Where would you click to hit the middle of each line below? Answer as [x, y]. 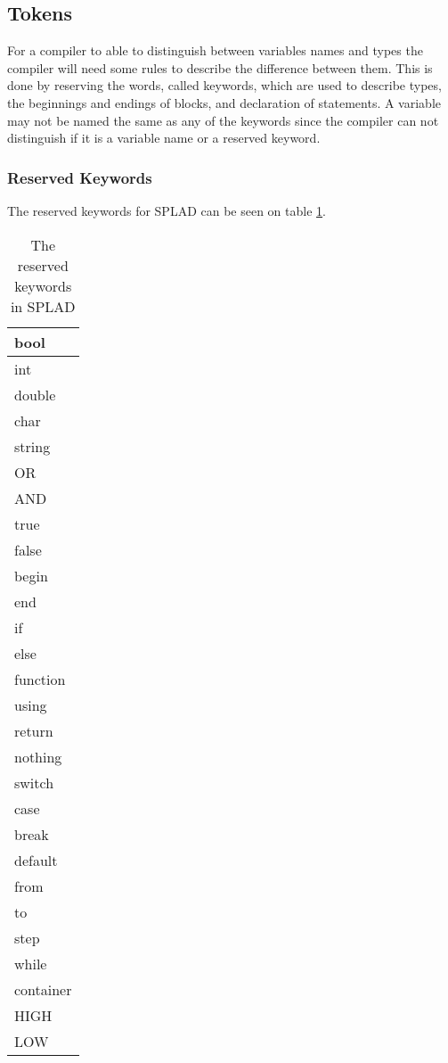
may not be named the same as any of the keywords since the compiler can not [223, 120]
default [36, 860]
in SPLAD [43, 306]
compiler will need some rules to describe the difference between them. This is [220, 67]
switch [34, 782]
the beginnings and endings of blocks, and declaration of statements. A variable [224, 102]
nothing [38, 756]
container [43, 989]
